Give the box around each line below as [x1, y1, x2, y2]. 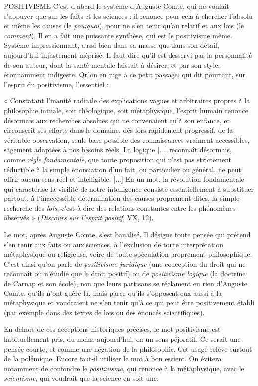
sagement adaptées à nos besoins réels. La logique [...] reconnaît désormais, [4, 144, 232, 155]
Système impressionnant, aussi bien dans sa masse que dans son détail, [4, 40, 219, 50]
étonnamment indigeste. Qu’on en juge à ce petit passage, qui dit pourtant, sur [4, 69, 245, 80]
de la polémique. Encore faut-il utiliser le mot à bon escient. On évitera [4, 353, 222, 364]
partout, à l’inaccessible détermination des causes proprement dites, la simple [4, 193, 240, 203]
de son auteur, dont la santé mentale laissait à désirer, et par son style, [4, 59, 220, 70]
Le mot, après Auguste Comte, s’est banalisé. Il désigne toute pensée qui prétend [4, 229, 251, 240]
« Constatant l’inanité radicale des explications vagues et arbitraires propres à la [4, 96, 250, 106]
